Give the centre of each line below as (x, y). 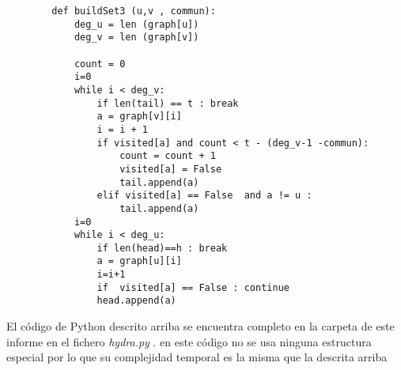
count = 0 (100, 64)
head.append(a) (136, 301)
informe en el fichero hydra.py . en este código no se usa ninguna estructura (189, 341)
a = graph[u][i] (139, 261)
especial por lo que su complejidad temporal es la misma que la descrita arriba (197, 357)
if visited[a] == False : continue (193, 287)
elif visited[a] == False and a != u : (204, 196)
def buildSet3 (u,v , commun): (134, 11)
